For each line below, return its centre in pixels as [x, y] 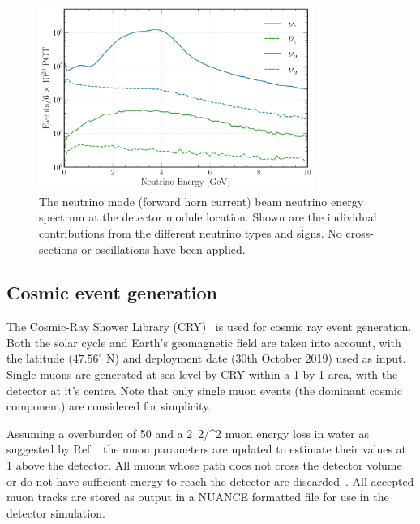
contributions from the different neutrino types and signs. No [191, 232]
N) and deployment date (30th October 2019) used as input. [256, 358]
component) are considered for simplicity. [109, 406]
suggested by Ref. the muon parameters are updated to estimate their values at [207, 449]
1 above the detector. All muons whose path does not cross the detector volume [204, 465]
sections [58, 249]
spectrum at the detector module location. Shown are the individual [208, 217]
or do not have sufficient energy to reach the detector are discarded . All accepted [210, 481]
